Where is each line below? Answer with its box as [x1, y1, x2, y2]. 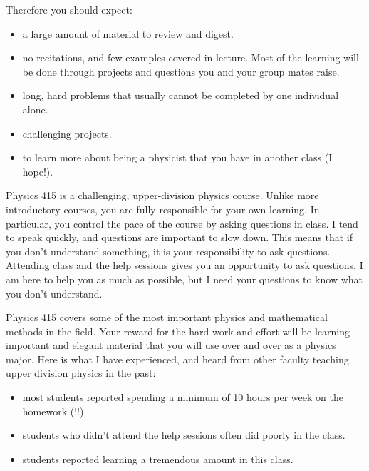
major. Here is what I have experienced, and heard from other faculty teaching [6, 351, 349, 366]
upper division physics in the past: [6, 365, 156, 380]
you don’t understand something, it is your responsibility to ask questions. [6, 243, 331, 258]
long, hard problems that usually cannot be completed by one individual [22, 88, 339, 103]
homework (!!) [22, 403, 84, 418]
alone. [22, 101, 48, 116]
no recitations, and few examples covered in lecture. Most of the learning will [22, 50, 359, 65]
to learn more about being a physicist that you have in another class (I [22, 150, 333, 165]
